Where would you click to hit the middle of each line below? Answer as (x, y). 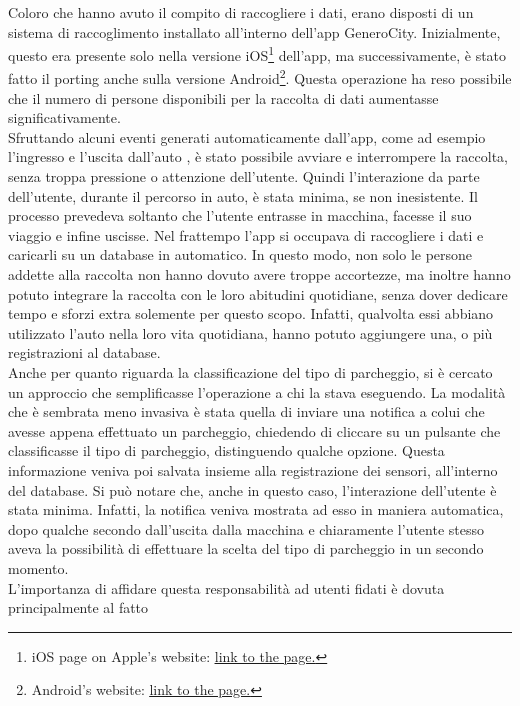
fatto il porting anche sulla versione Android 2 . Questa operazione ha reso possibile (260, 77)
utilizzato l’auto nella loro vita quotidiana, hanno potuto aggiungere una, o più (250, 332)
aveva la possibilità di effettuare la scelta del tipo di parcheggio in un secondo (246, 548)
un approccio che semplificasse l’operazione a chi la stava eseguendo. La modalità (257, 391)
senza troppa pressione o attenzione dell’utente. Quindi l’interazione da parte (244, 176)
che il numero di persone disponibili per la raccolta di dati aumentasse (223, 97)
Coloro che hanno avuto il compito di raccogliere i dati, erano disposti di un (241, 12)
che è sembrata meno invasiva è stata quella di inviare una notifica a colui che (246, 411)
